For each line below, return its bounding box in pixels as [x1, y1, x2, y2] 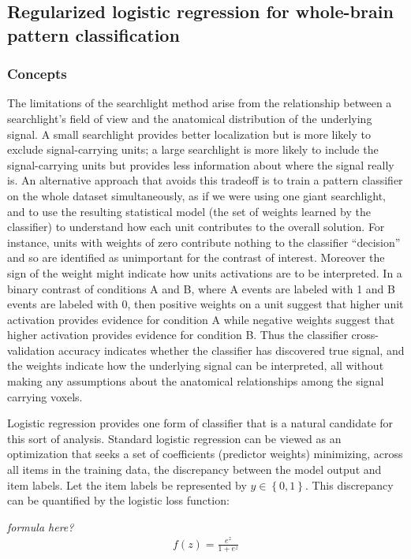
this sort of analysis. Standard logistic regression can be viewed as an [7, 430, 342, 446]
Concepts [7, 64, 67, 84]
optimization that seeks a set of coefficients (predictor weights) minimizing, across [7, 445, 403, 462]
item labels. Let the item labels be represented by [7, 476, 247, 493]
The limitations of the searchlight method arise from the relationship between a [7, 95, 392, 111]
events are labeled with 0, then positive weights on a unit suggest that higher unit [7, 296, 404, 312]
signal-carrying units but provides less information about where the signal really [7, 156, 394, 173]
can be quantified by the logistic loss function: [7, 492, 230, 509]
